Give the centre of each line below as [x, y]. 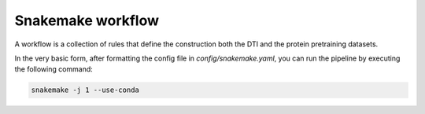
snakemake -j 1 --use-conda [85, 90]
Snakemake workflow [87, 20]
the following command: [54, 69]
